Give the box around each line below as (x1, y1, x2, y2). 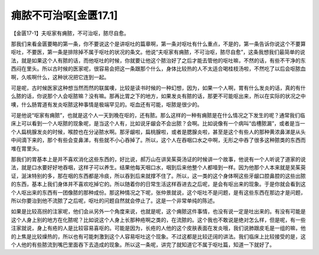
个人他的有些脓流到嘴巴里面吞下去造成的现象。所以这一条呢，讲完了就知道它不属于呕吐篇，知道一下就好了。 (11, 241, 275, 248)
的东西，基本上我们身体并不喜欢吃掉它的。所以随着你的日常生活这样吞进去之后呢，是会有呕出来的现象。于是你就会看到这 (11, 180, 306, 188)
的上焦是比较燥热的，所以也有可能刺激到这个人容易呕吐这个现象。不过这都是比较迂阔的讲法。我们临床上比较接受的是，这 (11, 233, 306, 240)
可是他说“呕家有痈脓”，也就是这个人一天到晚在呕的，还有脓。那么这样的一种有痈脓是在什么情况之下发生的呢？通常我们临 (11, 112, 305, 119)
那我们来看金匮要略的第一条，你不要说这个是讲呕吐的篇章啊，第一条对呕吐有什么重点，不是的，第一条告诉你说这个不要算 (11, 40, 306, 47)
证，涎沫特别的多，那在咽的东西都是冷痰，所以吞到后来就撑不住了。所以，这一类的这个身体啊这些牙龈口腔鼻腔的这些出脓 (11, 172, 306, 179)
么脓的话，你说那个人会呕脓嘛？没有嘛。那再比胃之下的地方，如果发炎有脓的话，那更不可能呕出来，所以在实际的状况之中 (11, 92, 306, 100)
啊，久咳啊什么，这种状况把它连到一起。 (11, 73, 109, 80)
